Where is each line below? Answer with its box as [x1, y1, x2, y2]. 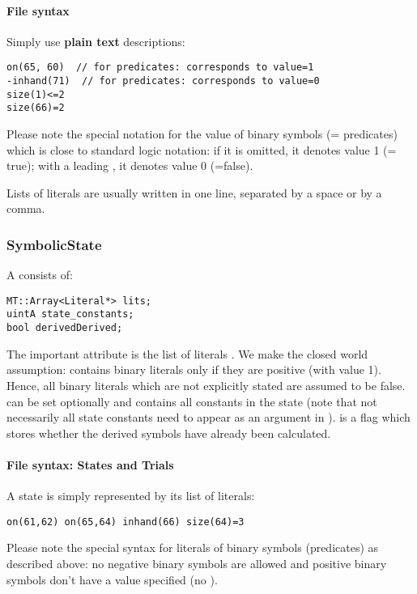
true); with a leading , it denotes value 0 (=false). [6, 157, 253, 174]
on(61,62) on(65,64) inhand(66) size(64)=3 [6, 516, 245, 528]
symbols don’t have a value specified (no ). [6, 571, 218, 588]
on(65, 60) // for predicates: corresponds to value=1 [6, 62, 314, 74]
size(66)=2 [6, 102, 65, 114]
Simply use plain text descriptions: [6, 32, 185, 49]
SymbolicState [6, 234, 102, 254]
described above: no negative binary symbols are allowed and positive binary [6, 554, 387, 571]
